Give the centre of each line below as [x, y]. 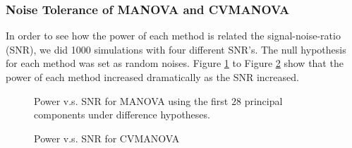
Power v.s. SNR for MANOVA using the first [131, 100]
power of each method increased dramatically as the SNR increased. [152, 77]
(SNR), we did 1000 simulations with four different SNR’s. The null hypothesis [176, 49]
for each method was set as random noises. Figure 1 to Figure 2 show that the [175, 63]
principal [263, 100]
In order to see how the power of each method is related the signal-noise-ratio [173, 36]
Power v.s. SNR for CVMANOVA [107, 138]
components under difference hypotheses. [122, 115]
